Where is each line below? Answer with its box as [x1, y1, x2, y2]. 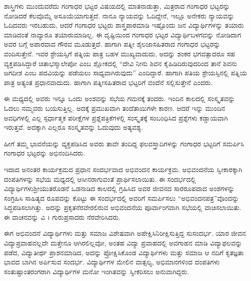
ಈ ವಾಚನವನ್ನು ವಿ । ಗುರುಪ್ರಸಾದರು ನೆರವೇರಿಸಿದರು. [4, 211, 120, 222]
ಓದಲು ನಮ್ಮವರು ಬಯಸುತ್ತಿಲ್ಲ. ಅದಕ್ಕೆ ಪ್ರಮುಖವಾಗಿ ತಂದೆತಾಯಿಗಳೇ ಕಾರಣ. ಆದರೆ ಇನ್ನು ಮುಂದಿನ [4, 103, 225, 113]
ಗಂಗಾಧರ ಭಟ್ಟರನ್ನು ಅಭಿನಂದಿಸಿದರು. [4, 148, 85, 158]
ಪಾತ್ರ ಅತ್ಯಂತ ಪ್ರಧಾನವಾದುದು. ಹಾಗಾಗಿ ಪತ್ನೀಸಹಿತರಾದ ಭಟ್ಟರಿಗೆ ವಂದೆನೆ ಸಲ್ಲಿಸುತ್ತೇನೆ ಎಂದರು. [4, 77, 213, 87]
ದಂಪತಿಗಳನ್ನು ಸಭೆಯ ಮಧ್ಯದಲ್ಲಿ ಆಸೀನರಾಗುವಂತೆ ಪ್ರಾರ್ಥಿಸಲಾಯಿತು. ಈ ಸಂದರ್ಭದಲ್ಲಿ [4, 174, 196, 184]
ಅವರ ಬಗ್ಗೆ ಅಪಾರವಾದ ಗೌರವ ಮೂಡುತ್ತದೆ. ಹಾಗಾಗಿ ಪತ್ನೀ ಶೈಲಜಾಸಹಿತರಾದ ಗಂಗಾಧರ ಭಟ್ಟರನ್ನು [4, 39, 220, 49]
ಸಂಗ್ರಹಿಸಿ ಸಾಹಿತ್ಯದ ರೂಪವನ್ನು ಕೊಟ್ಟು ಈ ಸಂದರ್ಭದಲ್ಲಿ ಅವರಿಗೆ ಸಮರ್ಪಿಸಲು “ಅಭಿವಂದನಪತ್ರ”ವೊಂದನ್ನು [4, 193, 239, 203]
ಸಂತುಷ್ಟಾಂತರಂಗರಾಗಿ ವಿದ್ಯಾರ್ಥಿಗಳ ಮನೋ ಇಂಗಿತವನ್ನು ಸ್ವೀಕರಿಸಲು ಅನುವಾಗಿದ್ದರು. [4, 266, 189, 276]
